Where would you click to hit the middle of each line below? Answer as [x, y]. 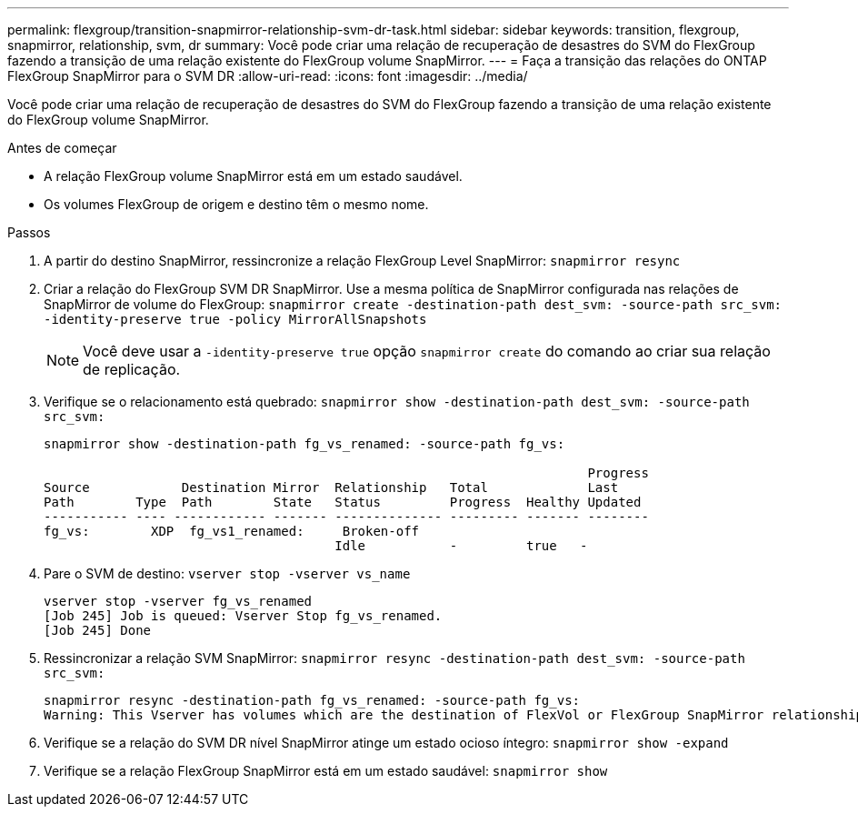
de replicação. [132, 369]
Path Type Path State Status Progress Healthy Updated [343, 502]
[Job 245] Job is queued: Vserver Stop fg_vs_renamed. [243, 616]
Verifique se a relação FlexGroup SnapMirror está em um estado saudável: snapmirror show [326, 771]
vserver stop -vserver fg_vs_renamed [178, 601]
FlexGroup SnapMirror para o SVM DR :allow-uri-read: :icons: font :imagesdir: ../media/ [268, 76]
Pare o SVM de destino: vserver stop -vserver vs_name [227, 573]
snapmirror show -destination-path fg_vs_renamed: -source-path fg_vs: [304, 444]
